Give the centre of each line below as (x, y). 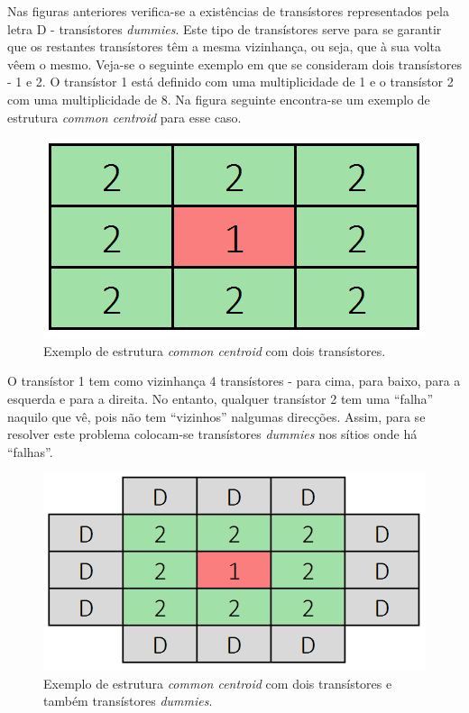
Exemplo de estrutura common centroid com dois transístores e (218, 683)
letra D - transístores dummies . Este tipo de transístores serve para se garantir (225, 28)
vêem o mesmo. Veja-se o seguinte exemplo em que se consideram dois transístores (234, 64)
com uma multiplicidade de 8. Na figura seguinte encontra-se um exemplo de (219, 99)
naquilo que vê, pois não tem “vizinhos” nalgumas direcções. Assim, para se (216, 416)
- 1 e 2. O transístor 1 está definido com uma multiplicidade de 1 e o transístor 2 (230, 82)
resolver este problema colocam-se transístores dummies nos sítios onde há (212, 434)
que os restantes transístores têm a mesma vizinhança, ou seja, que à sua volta (225, 46)
